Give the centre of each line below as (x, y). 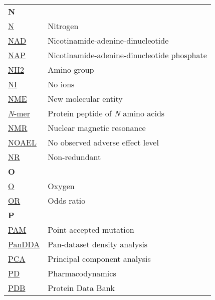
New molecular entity (85, 99)
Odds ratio (67, 200)
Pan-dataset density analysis (98, 244)
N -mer (19, 113)
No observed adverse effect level (103, 142)
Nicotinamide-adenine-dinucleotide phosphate (127, 55)
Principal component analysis (99, 259)
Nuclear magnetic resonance (97, 128)
